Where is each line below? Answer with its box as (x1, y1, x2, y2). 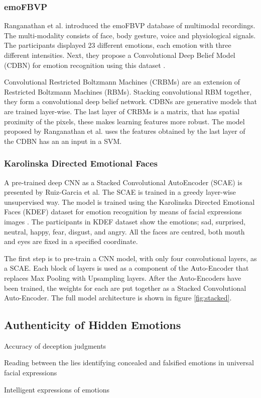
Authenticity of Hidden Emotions (4, 317, 181, 333)
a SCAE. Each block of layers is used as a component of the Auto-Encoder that (4, 263, 249, 273)
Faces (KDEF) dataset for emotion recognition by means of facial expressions (4, 206, 242, 217)
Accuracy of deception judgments (4, 340, 106, 351)
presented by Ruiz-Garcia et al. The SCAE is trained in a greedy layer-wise (4, 187, 236, 197)
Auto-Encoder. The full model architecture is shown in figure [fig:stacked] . (4, 292, 232, 303)
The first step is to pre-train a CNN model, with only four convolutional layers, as (4, 253, 257, 263)
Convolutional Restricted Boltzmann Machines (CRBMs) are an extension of (4, 76, 240, 87)
